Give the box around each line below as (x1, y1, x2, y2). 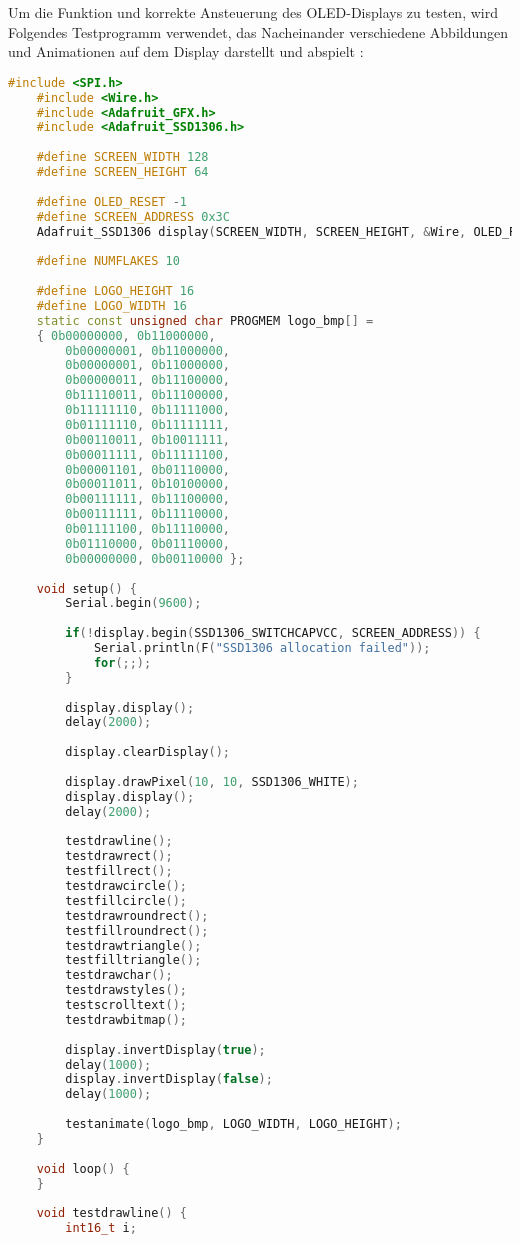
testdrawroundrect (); (65, 908, 209, 923)
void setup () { (36, 581, 137, 596)
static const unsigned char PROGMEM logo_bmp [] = (36, 313, 374, 328)
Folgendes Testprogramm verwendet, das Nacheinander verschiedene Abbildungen (8, 21, 509, 42)
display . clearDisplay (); (65, 745, 230, 760)
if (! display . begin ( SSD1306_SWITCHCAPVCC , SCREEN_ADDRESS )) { (65, 626, 481, 641)
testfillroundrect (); (65, 923, 209, 938)
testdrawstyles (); (65, 983, 187, 998)
